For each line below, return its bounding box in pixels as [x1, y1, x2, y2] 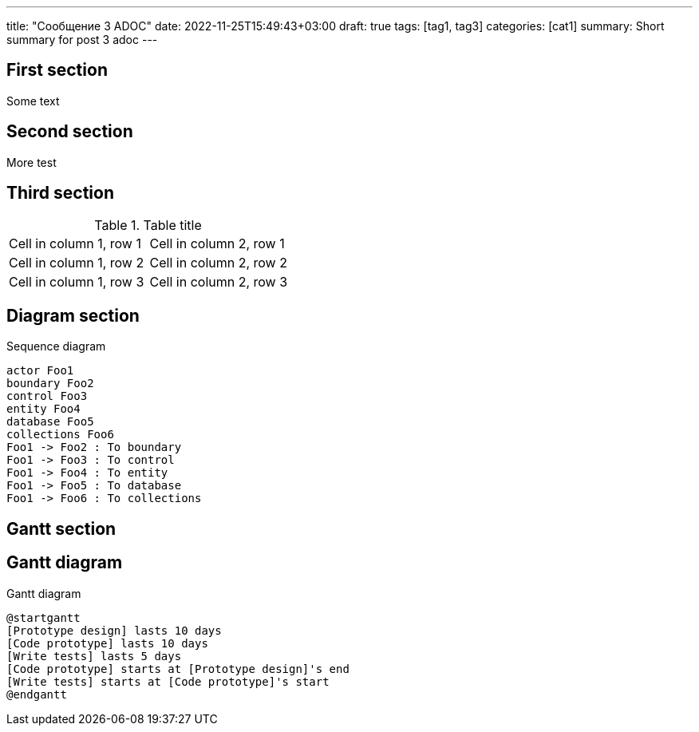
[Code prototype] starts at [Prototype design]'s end [6, 662, 349, 675]
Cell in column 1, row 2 [9, 254, 144, 271]
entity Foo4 [6, 402, 81, 416]
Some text [6, 93, 60, 108]
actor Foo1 [6, 364, 74, 378]
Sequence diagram [6, 339, 106, 354]
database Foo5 [6, 415, 94, 429]
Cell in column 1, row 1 [9, 235, 141, 251]
